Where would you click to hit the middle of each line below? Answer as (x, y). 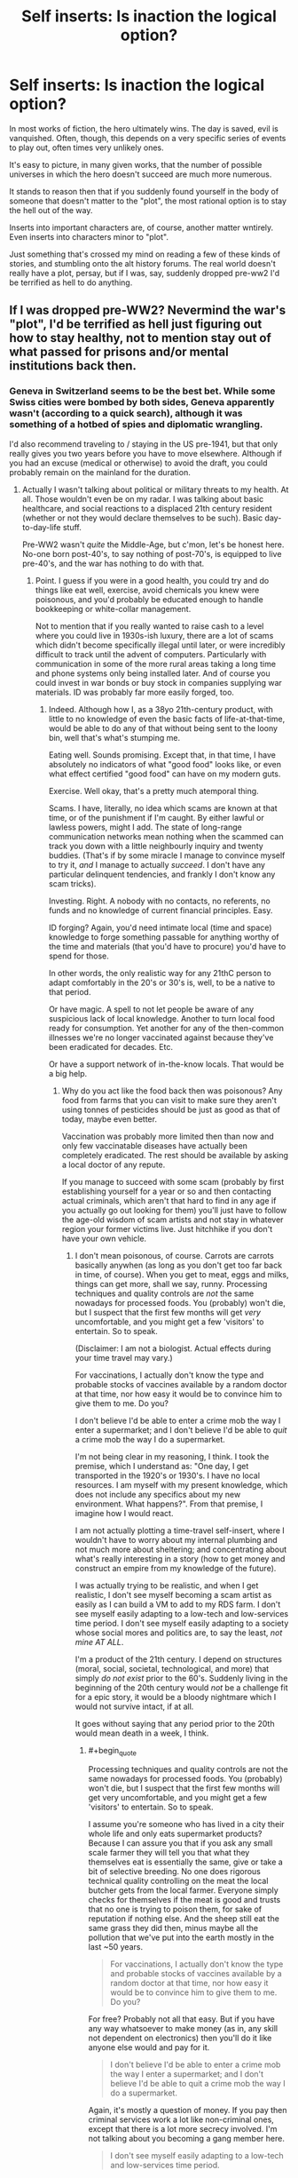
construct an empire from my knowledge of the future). (176, 1568)
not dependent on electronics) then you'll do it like (180, 2038)
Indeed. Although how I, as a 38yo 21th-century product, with (161, 709)
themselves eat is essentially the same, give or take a (186, 1862)
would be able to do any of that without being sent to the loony (163, 728)
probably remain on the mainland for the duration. (100, 472)
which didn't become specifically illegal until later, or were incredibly (160, 645)
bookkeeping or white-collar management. (113, 608)
